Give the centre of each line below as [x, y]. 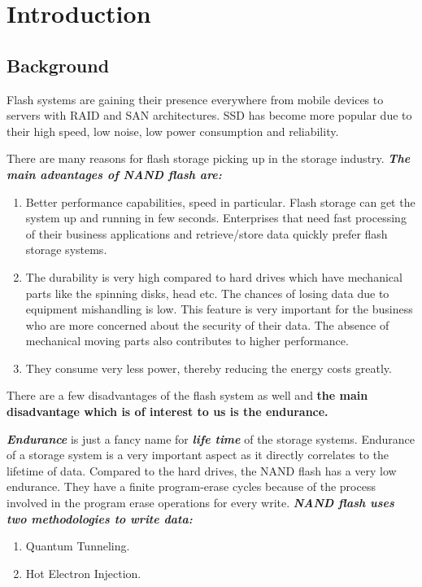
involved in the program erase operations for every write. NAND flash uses [200, 503]
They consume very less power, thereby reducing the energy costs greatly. [209, 368]
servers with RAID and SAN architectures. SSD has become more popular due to [209, 115]
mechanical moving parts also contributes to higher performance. [187, 341]
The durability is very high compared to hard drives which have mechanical [214, 276]
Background [58, 65]
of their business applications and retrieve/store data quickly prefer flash [207, 233]
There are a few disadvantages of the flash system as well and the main [187, 395]
